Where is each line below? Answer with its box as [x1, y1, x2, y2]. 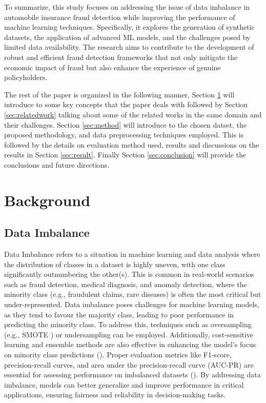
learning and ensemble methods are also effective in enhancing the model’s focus [4, 339, 256, 350]
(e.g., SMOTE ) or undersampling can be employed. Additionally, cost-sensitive [4, 329, 254, 339]
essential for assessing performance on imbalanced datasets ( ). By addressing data [4, 369, 261, 380]
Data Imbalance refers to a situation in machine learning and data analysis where [4, 249, 260, 259]
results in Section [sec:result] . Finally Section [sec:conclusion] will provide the [4, 149, 247, 160]
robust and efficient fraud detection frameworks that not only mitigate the [4, 51, 238, 62]
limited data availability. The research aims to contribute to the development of [4, 42, 254, 52]
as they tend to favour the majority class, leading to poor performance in [4, 309, 234, 319]
